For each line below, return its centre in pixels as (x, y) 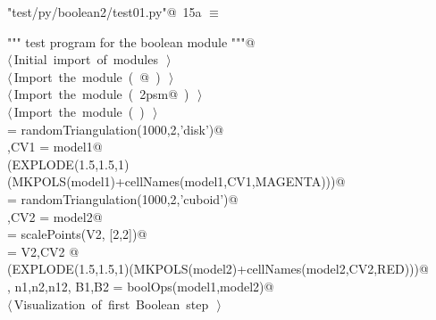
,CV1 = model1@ (55, 147)
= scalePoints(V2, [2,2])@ (77, 234)
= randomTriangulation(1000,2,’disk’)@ (116, 129)
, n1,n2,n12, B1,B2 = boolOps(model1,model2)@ (141, 286)
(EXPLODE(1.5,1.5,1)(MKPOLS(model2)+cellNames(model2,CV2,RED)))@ (218, 269)
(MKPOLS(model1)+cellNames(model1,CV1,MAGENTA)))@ (176, 181)
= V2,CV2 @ (43, 251)
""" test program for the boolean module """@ (131, 41)
